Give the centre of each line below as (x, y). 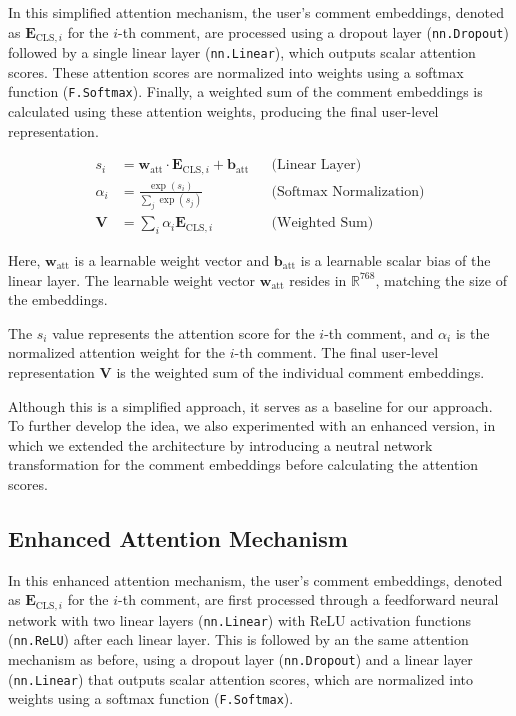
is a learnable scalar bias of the (395, 260)
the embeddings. (58, 299)
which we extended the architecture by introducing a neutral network (220, 444)
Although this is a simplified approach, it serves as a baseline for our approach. (250, 405)
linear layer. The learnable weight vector (132, 279)
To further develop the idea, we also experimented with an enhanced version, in (252, 425)
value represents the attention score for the (183, 332)
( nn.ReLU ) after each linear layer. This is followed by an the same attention (238, 639)
